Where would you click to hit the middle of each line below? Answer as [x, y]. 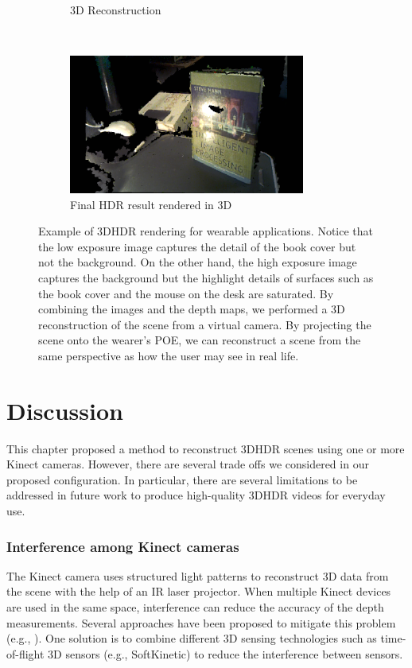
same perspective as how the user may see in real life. [169, 355]
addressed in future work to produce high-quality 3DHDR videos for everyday [196, 495]
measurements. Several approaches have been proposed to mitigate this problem [201, 622]
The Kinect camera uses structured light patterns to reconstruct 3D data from [198, 575]
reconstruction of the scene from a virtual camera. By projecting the [205, 324]
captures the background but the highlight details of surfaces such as [206, 277]
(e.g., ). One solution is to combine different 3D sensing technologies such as [192, 638]
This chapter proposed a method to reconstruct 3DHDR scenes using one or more [206, 448]
